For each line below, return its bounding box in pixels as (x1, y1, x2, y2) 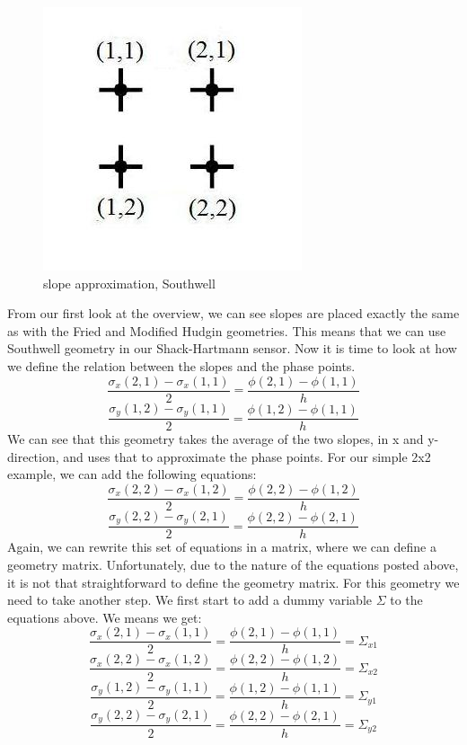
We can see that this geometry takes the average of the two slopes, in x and (7, 430, 424, 448)
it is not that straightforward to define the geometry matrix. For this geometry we (7, 572, 460, 591)
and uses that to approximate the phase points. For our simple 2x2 (63, 447, 431, 466)
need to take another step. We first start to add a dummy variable (7, 590, 372, 609)
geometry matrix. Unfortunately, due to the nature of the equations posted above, (7, 555, 459, 574)
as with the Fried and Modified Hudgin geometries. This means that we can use (7, 321, 446, 340)
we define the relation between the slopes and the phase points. (7, 356, 356, 375)
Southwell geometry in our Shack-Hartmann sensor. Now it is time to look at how (7, 339, 457, 358)
